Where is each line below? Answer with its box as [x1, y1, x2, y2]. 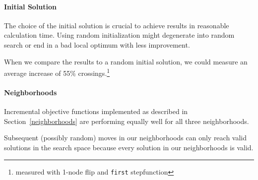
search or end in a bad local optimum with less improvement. [4, 39, 190, 50]
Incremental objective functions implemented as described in [4, 106, 188, 117]
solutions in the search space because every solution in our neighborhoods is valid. [4, 142, 254, 152]
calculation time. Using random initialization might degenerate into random [4, 30, 235, 40]
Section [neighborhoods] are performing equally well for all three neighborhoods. [4, 116, 249, 126]
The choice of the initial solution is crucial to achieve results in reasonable [4, 20, 229, 30]
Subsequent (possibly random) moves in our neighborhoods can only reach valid [4, 132, 247, 143]
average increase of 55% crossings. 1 [4, 66, 110, 78]
